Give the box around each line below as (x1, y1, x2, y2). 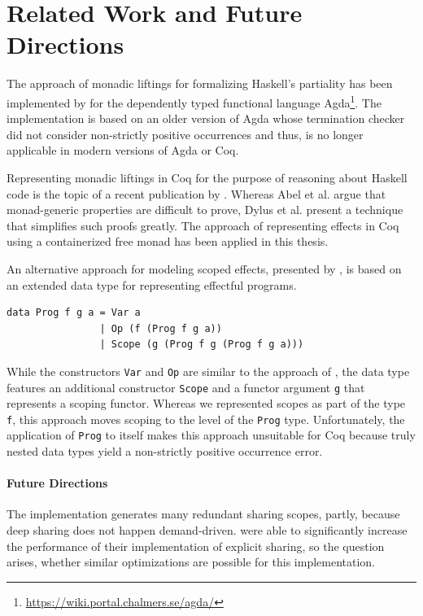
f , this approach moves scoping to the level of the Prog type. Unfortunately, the (7, 410, 405, 427)
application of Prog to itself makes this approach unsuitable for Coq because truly (7, 426, 416, 443)
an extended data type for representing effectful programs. (7, 276, 297, 293)
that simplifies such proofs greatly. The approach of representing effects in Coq (7, 216, 399, 234)
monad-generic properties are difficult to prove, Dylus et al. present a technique (7, 201, 403, 218)
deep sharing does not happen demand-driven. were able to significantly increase (7, 522, 408, 539)
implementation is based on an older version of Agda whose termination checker (7, 110, 405, 127)
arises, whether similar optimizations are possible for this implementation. (7, 553, 376, 570)
